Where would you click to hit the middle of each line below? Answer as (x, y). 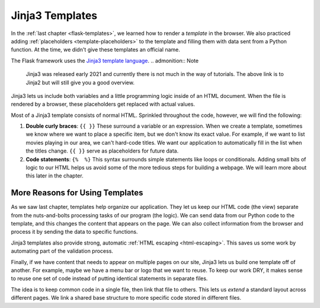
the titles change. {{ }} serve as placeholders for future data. (102, 151)
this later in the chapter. (55, 176)
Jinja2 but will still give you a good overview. (80, 82)
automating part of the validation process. (62, 251)
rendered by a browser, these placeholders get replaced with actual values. (103, 104)
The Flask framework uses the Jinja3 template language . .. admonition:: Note (105, 61)
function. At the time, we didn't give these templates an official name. (96, 50)
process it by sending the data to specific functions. (74, 232)
